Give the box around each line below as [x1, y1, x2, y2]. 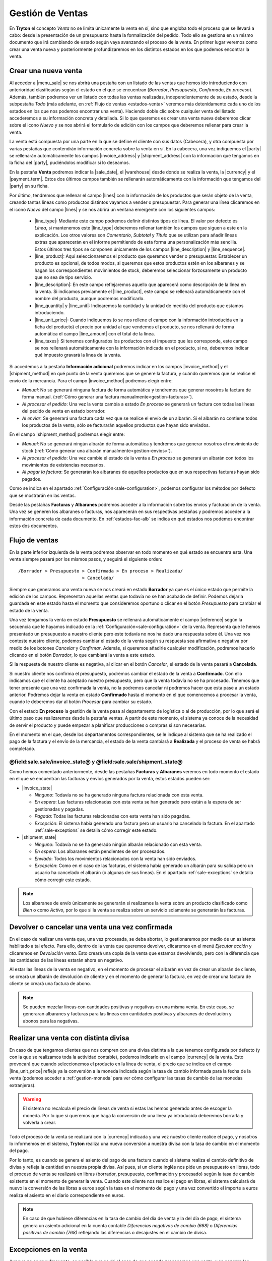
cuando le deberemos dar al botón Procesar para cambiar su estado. [9, 699, 153, 705]
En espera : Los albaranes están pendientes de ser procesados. [34, 848, 166, 854]
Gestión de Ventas [9, 8, 88, 19]
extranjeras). [9, 1082, 36, 1088]
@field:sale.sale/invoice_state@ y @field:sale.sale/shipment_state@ [9, 758, 183, 765]
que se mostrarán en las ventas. [9, 492, 76, 498]
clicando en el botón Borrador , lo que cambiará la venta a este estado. [9, 652, 156, 658]
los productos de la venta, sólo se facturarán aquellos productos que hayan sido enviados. [22, 422, 210, 428]
